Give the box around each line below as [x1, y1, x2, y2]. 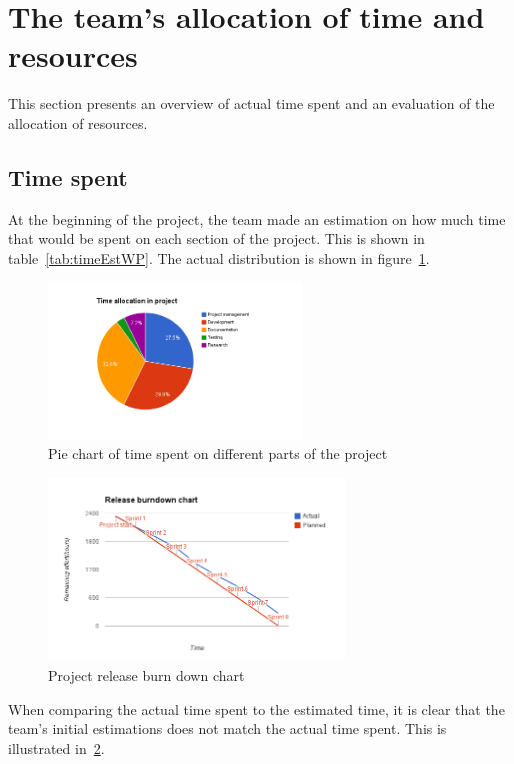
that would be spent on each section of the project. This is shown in [8, 228, 425, 249]
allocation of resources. [8, 112, 148, 133]
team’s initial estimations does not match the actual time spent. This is [8, 718, 447, 739]
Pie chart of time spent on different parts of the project [48, 443, 388, 464]
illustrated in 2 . [8, 737, 105, 758]
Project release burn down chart [48, 665, 245, 686]
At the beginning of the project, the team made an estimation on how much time [8, 208, 506, 229]
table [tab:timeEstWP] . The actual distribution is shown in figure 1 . [8, 247, 430, 268]
